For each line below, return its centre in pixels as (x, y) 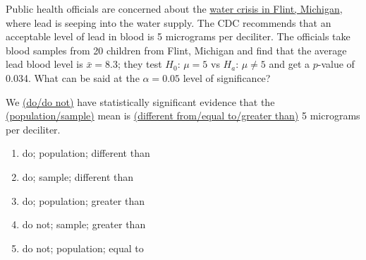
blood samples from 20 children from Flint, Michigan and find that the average (176, 50)
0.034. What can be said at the (73, 77)
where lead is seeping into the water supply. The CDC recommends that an (169, 22)
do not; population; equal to (83, 248)
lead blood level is (44, 64)
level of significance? (227, 77)
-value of (336, 64)
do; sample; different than (78, 176)
